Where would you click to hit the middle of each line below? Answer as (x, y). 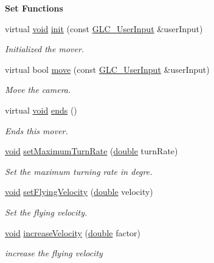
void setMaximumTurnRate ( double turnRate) (91, 151)
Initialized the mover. (45, 49)
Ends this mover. (36, 130)
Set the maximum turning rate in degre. (79, 171)
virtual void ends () (41, 110)
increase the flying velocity (54, 253)
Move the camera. (38, 90)
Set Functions (34, 8)
